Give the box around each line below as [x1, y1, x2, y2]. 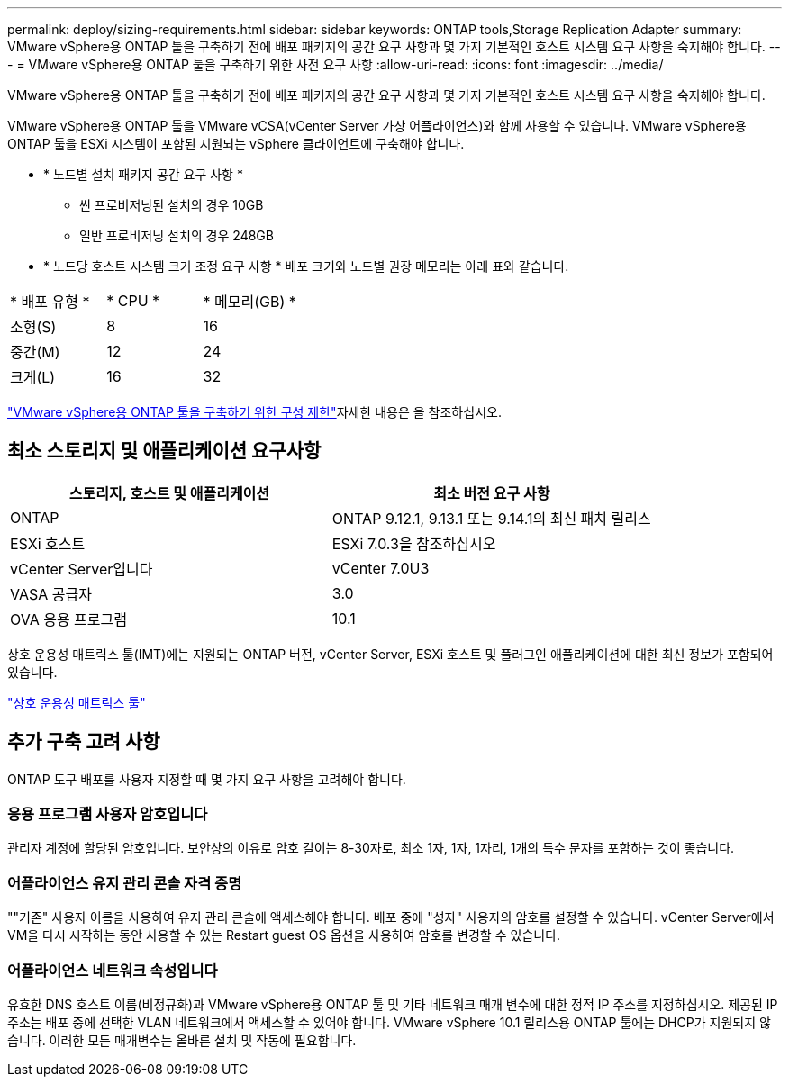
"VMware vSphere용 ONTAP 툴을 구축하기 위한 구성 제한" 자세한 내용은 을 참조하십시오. [7, 404, 502, 420]
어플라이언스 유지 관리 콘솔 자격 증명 [7, 873, 242, 892]
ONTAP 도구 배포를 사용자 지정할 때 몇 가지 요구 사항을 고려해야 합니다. [7, 771, 406, 787]
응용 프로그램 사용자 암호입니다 [7, 805, 208, 824]
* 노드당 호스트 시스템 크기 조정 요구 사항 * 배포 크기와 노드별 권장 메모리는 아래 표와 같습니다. [43, 258, 569, 274]
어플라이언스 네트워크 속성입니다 [7, 961, 218, 980]
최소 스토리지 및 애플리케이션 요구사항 [7, 439, 322, 463]
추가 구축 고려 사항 [7, 730, 160, 754]
